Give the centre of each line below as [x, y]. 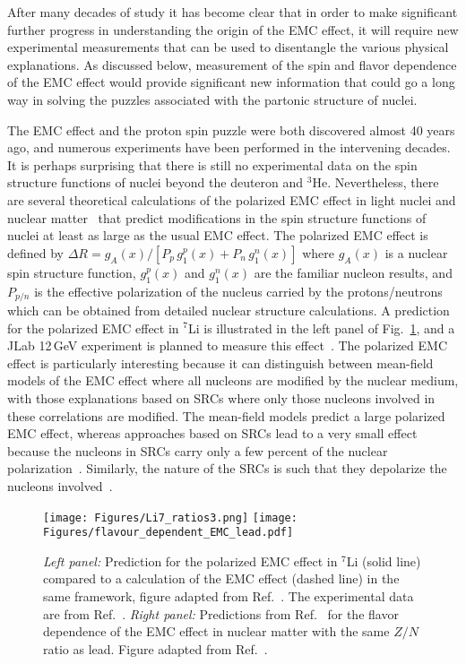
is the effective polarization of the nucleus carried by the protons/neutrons [238, 291]
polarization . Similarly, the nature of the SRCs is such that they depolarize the [227, 468]
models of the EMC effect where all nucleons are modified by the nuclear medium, [233, 380]
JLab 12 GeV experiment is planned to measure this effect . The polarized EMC [228, 345]
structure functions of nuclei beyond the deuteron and [155, 182]
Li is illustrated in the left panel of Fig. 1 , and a [321, 328]
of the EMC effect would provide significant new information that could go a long [231, 82]
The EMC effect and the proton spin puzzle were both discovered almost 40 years [231, 129]
